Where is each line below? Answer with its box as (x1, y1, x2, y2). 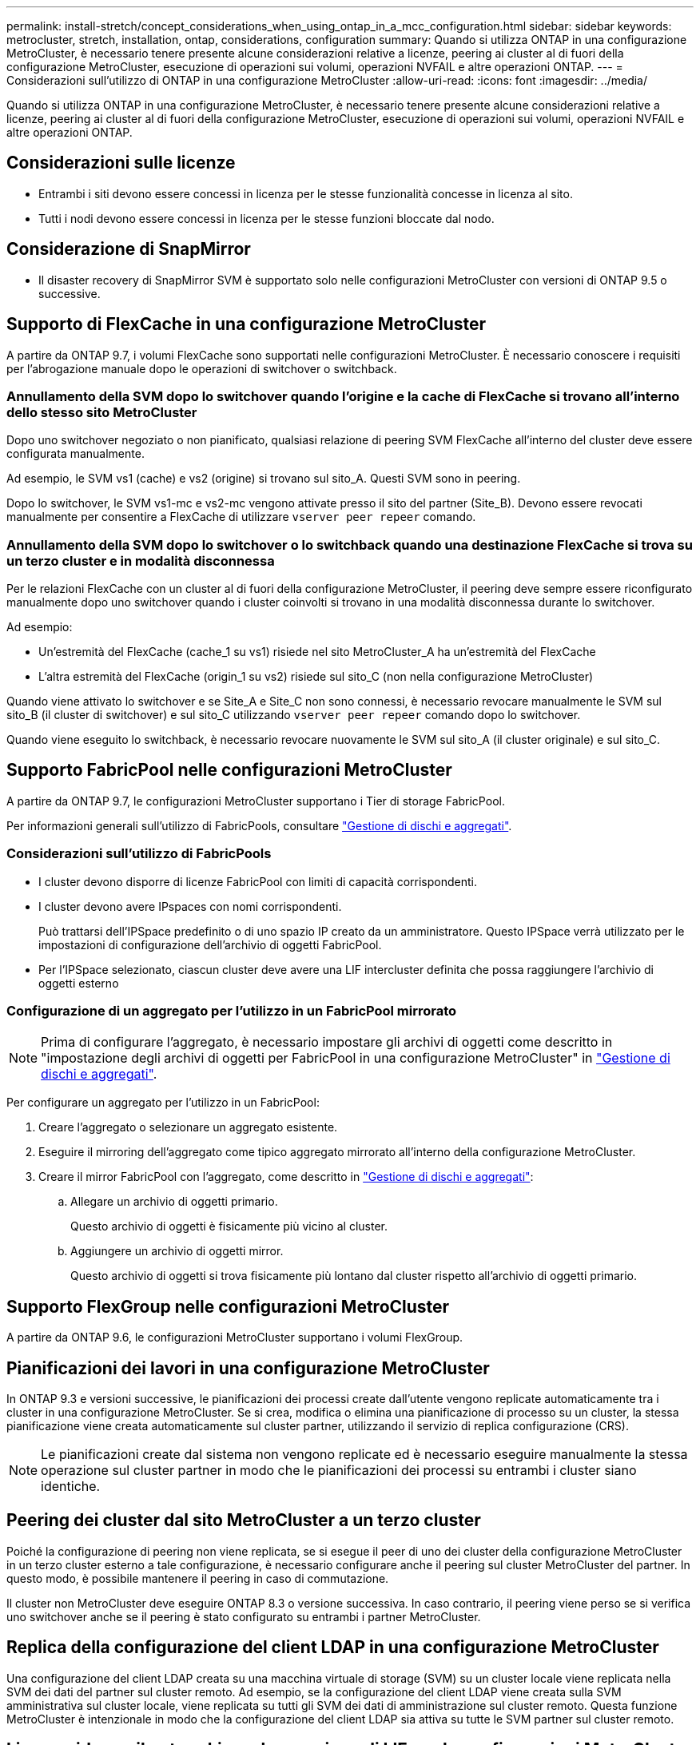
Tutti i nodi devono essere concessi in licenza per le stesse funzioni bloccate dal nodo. (38, 211, 495, 225)
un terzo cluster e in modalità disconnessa (6, 552, 275, 569)
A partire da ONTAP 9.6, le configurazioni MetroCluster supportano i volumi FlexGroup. (6, 1330, 463, 1345)
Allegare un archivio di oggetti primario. (70, 1194, 278, 1209)
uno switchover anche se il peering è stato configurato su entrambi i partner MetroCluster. (6, 1609, 481, 1624)
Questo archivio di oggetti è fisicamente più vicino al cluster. (70, 1219, 388, 1234)
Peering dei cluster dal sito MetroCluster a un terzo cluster (6, 1510, 481, 1531)
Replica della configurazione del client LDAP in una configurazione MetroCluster (6, 1637, 659, 1658)
